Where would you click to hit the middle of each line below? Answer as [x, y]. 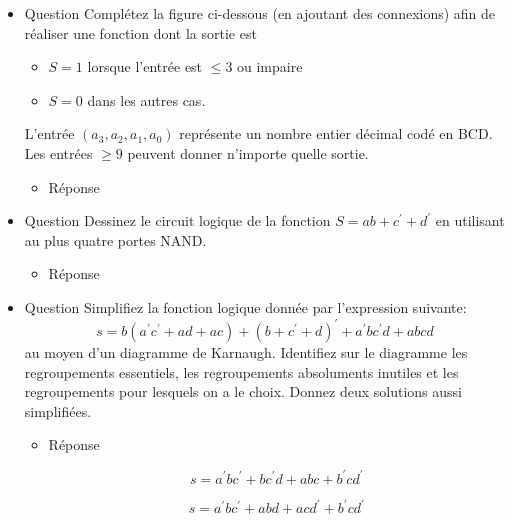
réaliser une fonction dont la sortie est [140, 32]
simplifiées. [58, 410]
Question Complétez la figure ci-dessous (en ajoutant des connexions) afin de [260, 13]
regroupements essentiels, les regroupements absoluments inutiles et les [241, 371]
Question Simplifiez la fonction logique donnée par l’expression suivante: [245, 306]
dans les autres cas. [146, 99]
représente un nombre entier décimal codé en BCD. [336, 133]
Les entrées [58, 152]
